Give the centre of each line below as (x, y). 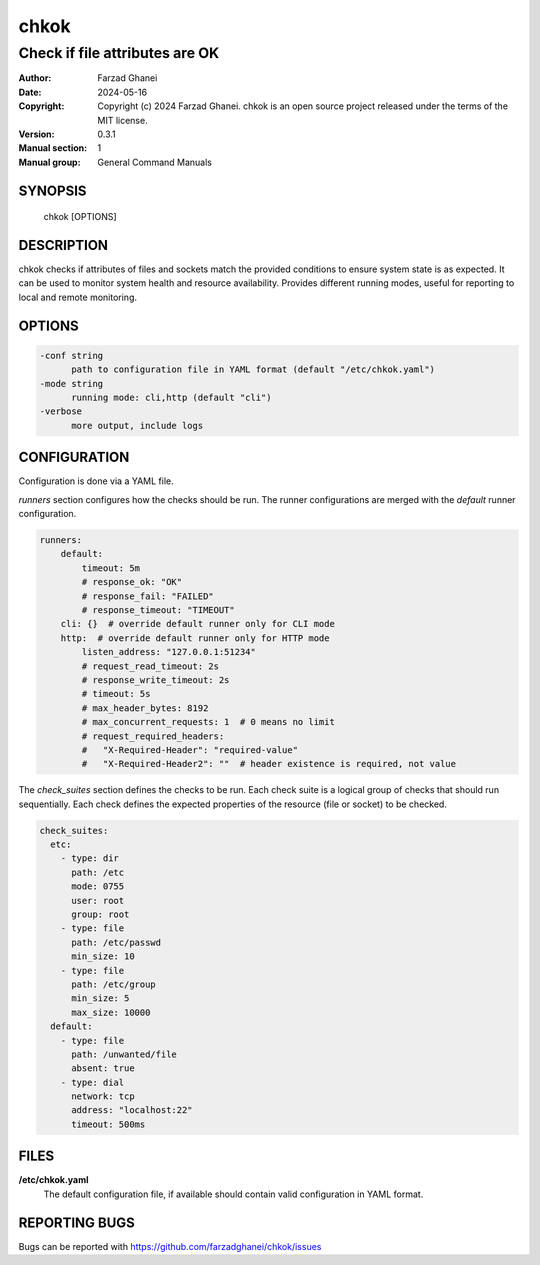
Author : (35, 78)
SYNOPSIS (52, 190)
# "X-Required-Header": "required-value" (190, 749)
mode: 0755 (98, 886)
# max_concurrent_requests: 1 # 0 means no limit (208, 722)
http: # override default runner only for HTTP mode (195, 638)
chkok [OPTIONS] (80, 217)
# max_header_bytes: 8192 (145, 708)
